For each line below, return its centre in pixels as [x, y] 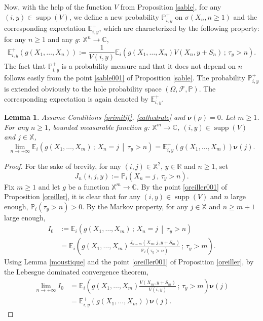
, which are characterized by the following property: [179, 28]
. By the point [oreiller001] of [182, 186]
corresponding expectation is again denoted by [76, 98]
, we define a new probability [114, 16]
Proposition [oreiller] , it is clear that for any [72, 196]
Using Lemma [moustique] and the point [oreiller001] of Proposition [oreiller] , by [129, 262]
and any [60, 39]
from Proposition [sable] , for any [171, 7]
